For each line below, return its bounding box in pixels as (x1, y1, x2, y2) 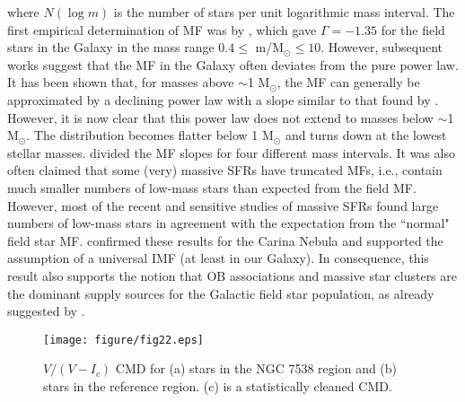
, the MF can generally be (276, 73, 420, 92)
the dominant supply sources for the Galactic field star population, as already (7, 284, 434, 302)
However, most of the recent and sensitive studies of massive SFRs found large (7, 196, 439, 214)
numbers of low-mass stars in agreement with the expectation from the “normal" (7, 214, 450, 232)
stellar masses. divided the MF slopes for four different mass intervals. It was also (7, 143, 455, 162)
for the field (381, 20, 445, 39)
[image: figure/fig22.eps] (43, 333, 204, 346)
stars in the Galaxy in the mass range (7, 38, 215, 57)
